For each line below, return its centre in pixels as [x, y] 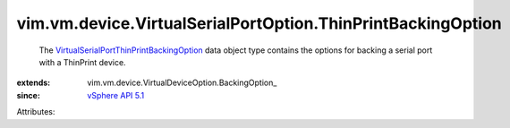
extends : [34, 83]
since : [28, 95]
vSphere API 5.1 [116, 95]
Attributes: [36, 112]
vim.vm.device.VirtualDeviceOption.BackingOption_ [182, 83]
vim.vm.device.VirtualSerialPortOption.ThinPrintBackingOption [259, 23]
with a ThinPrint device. [82, 62]
